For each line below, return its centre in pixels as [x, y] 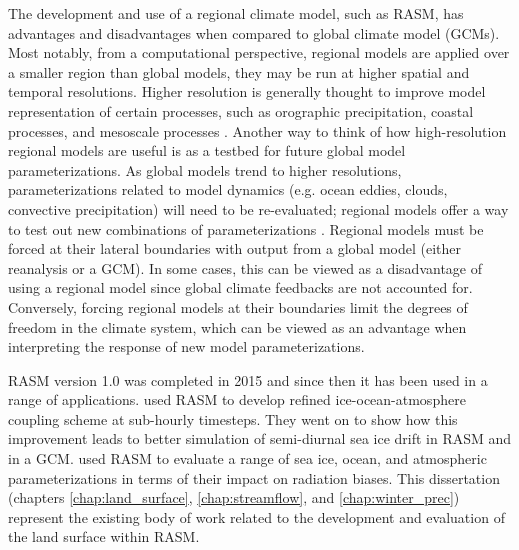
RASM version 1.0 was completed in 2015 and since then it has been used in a [248, 379]
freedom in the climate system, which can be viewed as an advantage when [237, 326]
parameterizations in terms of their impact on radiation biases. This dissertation [254, 477]
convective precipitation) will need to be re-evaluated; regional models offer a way [258, 208]
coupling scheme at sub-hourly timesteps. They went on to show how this [233, 418]
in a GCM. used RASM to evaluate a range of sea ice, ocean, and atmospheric [247, 458]
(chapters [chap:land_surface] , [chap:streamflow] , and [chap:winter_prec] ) [234, 497]
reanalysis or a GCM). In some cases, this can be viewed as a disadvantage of [245, 267]
